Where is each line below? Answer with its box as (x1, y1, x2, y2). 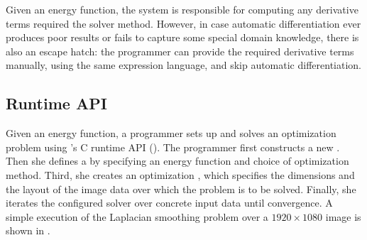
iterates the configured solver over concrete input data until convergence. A (6, 195, 333, 210)
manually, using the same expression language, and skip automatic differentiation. (6, 58, 361, 72)
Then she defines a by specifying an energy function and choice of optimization (6, 153, 349, 168)
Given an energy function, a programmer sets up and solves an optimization (6, 126, 336, 141)
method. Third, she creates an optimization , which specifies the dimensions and (6, 167, 355, 182)
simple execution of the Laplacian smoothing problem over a (6, 209, 268, 224)
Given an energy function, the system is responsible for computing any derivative (6, 2, 358, 16)
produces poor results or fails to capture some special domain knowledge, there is (6, 30, 359, 45)
